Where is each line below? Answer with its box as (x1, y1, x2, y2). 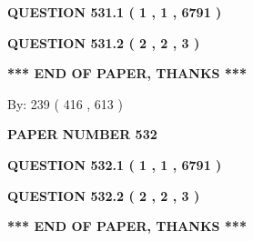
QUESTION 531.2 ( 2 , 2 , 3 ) (7, 33, 200, 52)
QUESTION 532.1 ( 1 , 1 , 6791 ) (7, 155, 222, 174)
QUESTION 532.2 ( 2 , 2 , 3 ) (7, 186, 200, 205)
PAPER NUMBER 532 (7, 125, 157, 144)
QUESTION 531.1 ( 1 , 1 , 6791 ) (7, 3, 222, 21)
